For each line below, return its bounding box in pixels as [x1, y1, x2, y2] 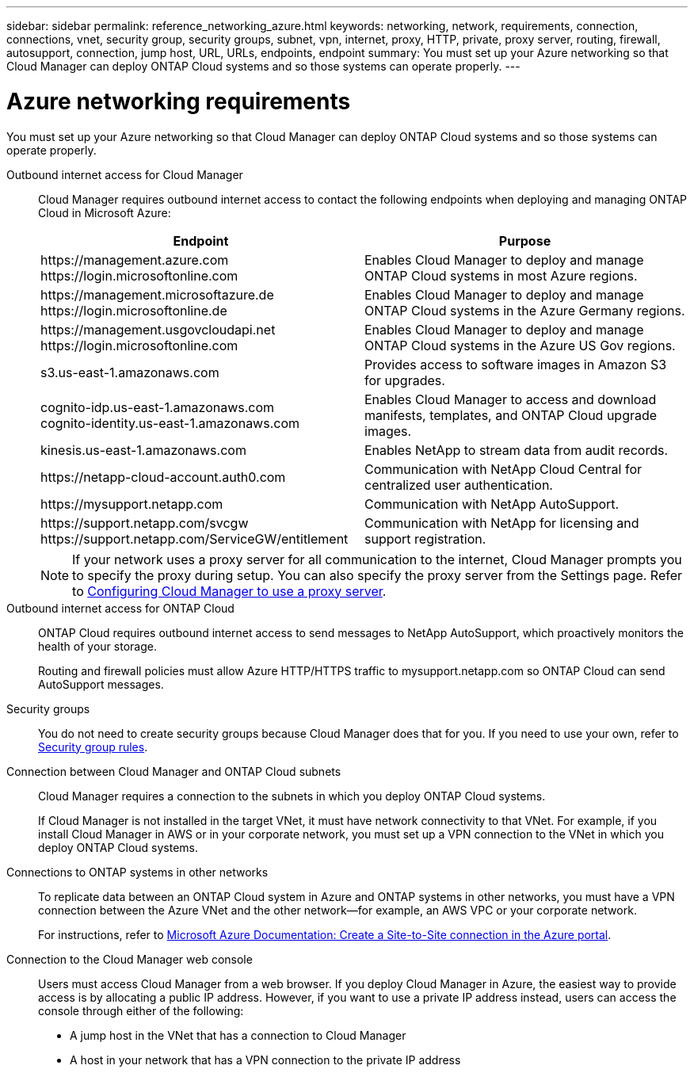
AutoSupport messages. [38, 677, 164, 691]
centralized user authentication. [364, 476, 553, 493]
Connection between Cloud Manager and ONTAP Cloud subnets [6, 764, 341, 778]
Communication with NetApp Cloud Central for [364, 460, 643, 477]
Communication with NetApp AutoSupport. [364, 495, 620, 512]
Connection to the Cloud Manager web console [6, 952, 253, 966]
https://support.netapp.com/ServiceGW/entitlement [40, 530, 349, 547]
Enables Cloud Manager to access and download [364, 391, 657, 407]
